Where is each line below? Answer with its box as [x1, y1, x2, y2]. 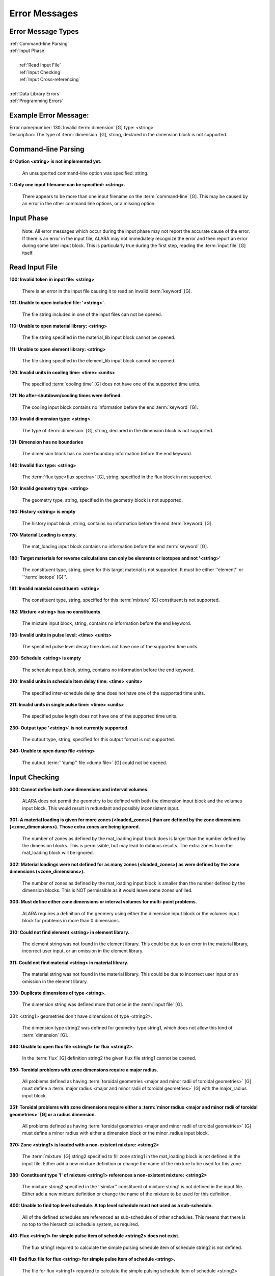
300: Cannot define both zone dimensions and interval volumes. [9, 786, 149, 792]
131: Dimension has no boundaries [9, 439, 84, 445]
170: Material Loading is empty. [9, 532, 77, 538]
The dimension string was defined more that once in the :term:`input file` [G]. [22, 1001, 183, 1008]
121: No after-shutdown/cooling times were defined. [9, 392, 122, 399]
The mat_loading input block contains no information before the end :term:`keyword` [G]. [22, 544, 208, 550]
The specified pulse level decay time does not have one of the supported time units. [22, 643, 199, 649]
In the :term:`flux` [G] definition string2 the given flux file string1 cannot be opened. [22, 1055, 196, 1061]
